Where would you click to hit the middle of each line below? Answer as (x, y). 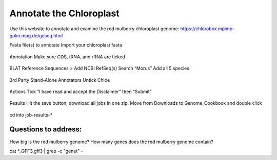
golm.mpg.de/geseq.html (36, 35)
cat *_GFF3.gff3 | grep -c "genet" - (46, 151)
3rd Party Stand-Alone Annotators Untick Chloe (60, 80)
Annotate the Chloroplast (65, 13)
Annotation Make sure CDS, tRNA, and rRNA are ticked (67, 57)
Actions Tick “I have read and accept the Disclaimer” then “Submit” (81, 92)
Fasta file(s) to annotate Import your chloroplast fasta (66, 45)
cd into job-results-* (31, 115)
